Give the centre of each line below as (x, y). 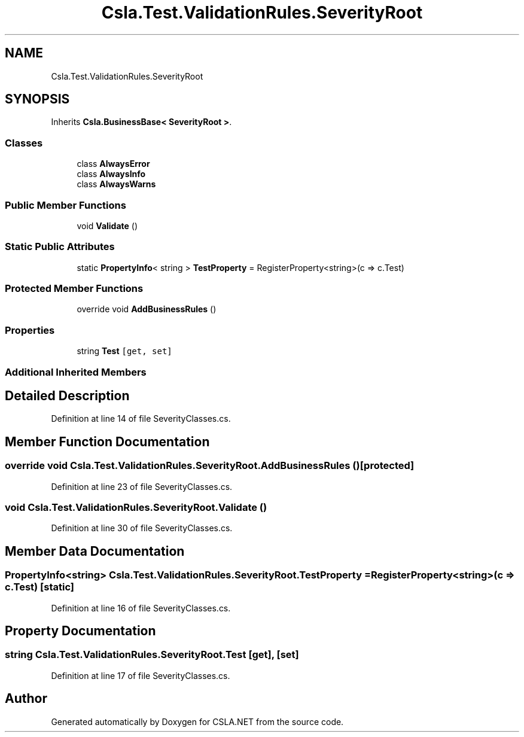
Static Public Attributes (60, 247)
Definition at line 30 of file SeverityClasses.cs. (142, 528)
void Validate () (107, 226)
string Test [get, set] (124, 351)
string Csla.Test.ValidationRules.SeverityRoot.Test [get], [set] (152, 655)
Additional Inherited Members (76, 372)
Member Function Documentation (107, 441)
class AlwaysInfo (111, 174)
